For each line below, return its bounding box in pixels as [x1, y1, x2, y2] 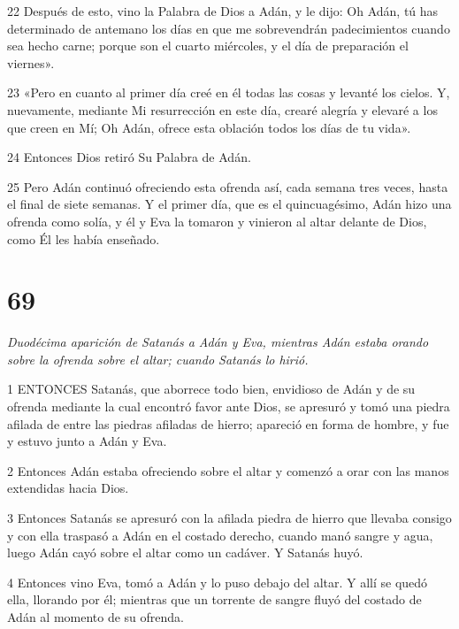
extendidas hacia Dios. [7, 479, 129, 497]
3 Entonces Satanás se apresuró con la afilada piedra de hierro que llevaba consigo [7, 509, 452, 526]
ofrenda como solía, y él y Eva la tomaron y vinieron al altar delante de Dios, [7, 211, 427, 230]
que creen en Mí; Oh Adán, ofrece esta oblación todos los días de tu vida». [7, 118, 411, 136]
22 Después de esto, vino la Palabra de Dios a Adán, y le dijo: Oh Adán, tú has [7, 2, 439, 19]
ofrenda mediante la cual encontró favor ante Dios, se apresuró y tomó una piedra [7, 397, 450, 416]
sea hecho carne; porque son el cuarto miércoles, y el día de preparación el [7, 36, 409, 55]
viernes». [7, 53, 55, 72]
